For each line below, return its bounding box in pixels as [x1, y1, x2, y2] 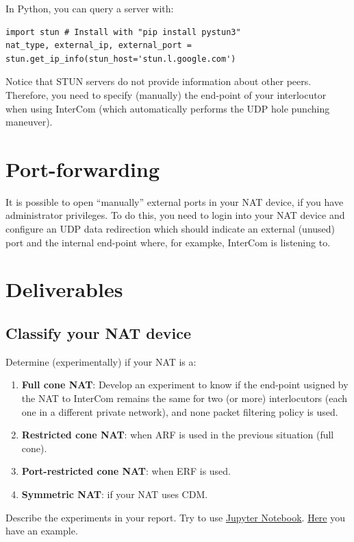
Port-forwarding [5, 154, 160, 182]
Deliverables [5, 275, 123, 303]
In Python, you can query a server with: [5, 1, 174, 15]
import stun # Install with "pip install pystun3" [5, 27, 241, 37]
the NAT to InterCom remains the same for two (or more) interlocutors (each [21, 391, 348, 405]
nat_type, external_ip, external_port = [5, 40, 192, 51]
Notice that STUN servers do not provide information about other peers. [5, 74, 312, 89]
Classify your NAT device [5, 322, 192, 344]
